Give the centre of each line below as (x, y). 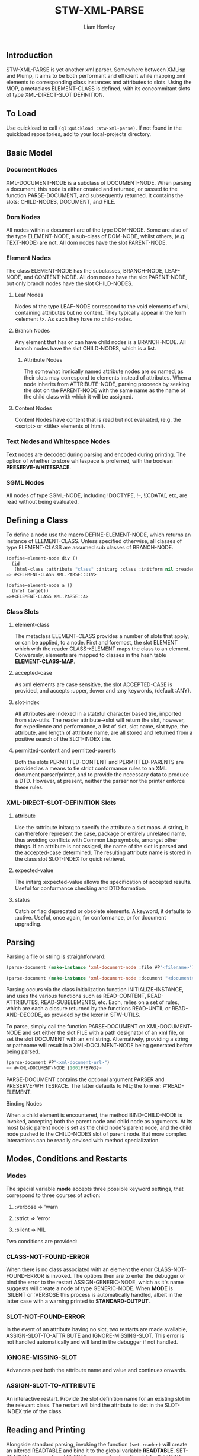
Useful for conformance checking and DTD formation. (80, 888)
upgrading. (28, 924)
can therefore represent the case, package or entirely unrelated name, (100, 833)
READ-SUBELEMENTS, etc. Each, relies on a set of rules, (110, 1002)
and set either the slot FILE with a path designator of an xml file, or (103, 1033)
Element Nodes (29, 258)
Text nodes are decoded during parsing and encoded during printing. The (96, 454)
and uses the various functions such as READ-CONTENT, (76, 996)
